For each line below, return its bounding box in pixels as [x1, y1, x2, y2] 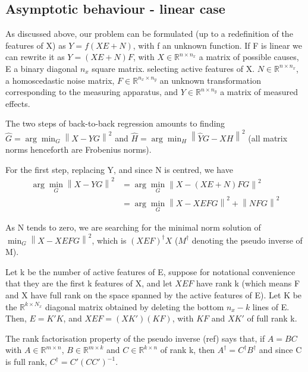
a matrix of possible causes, [199, 51, 299, 63]
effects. [5, 97, 30, 109]
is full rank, [5, 355, 48, 368]
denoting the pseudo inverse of [191, 234, 303, 246]
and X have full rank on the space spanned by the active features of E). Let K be [5, 289, 302, 301]
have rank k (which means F [196, 277, 300, 289]
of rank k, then [160, 343, 215, 356]
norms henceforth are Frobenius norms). [5, 143, 152, 156]
